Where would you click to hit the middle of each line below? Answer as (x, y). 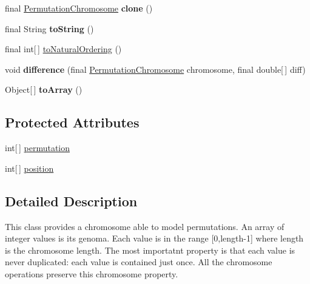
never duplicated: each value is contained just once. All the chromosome (139, 262)
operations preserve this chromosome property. (92, 273)
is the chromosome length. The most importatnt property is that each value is (150, 250)
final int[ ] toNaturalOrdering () (63, 49)
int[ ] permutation (38, 148)
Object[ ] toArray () (44, 90)
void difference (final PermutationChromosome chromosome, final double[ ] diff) (155, 69)
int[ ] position (29, 168)
